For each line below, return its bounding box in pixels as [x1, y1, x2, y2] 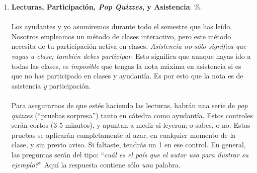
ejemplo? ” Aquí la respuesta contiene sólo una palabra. [11, 159, 181, 169]
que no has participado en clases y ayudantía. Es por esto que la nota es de [11, 70, 243, 81]
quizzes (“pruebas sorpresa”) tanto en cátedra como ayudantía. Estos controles [11, 110, 253, 120]
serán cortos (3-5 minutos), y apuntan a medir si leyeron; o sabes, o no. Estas [11, 120, 250, 130]
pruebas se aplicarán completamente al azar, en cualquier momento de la [11, 129, 236, 140]
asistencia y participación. [11, 80, 91, 91]
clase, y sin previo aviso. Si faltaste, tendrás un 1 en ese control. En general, [11, 139, 246, 150]
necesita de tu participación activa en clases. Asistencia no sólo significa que [11, 41, 246, 51]
